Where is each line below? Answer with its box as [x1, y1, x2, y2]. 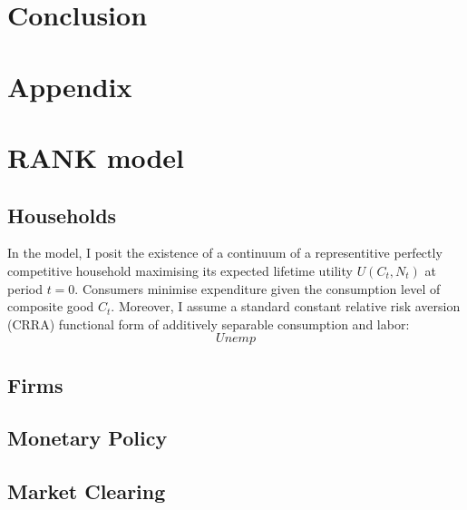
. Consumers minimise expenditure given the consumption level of [74, 279, 441, 298]
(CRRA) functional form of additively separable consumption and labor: [7, 314, 410, 333]
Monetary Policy [7, 424, 168, 452]
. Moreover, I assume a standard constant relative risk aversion [111, 297, 461, 316]
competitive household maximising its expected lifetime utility [7, 260, 353, 280]
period [7, 279, 43, 298]
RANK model [7, 138, 185, 175]
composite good [7, 297, 94, 316]
